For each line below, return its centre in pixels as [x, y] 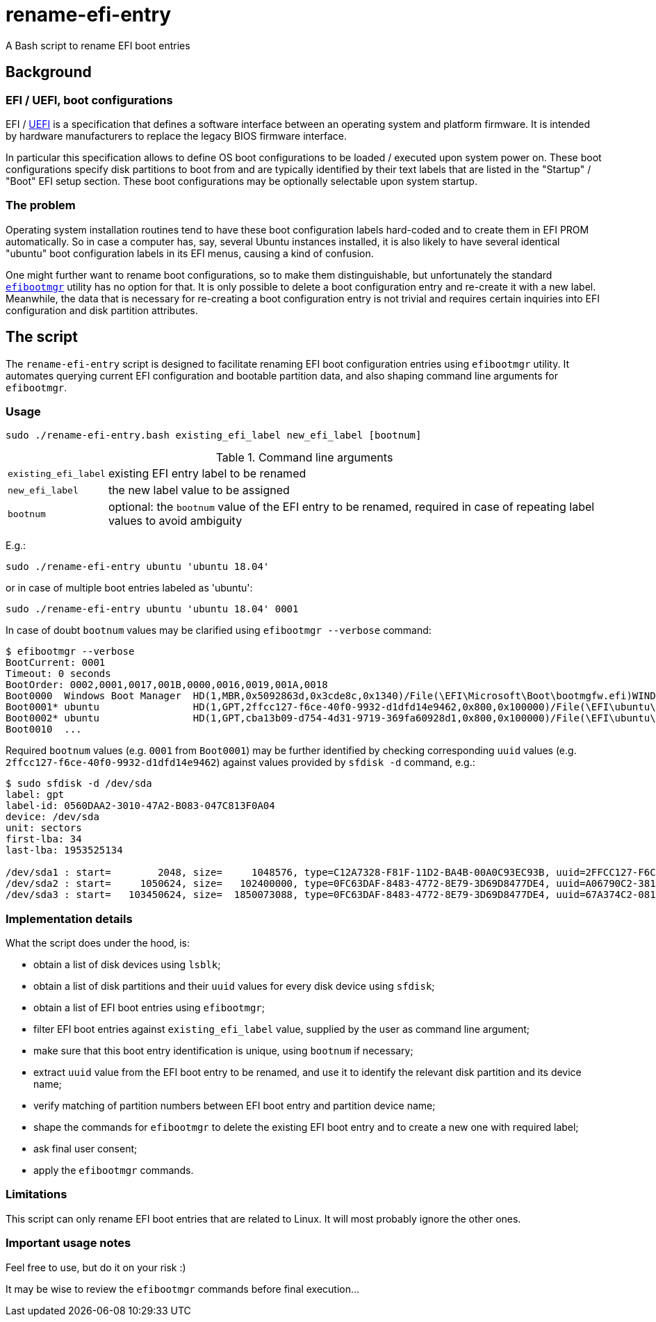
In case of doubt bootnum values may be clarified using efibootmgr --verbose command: [219, 630]
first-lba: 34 [44, 839]
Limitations [36, 1194]
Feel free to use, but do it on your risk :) [96, 1267]
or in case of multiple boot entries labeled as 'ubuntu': [129, 588]
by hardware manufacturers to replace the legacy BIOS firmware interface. [176, 136]
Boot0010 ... [44, 729]
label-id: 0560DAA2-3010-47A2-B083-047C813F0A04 [140, 806]
